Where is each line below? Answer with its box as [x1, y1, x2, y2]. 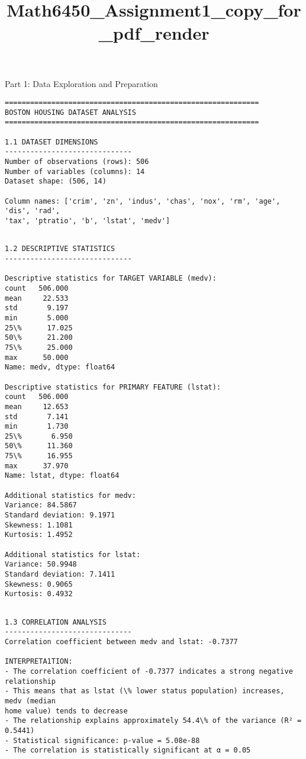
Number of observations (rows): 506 [5, 157, 149, 166]
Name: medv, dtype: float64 [5, 363, 115, 372]
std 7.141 [5, 412, 69, 421]
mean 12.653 [5, 402, 69, 411]
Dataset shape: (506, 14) [5, 177, 107, 186]
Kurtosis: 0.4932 [5, 590, 73, 599]
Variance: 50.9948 [5, 560, 77, 569]
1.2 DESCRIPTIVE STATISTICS [5, 245, 115, 253]
